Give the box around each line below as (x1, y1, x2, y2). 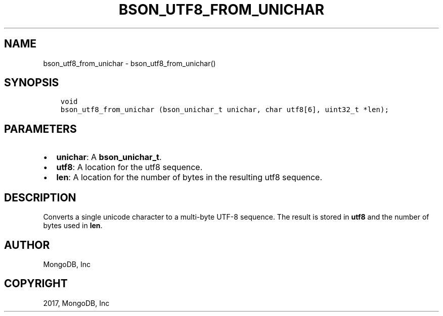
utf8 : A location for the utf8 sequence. (56, 162, 203, 173)
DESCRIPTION (4, 191, 76, 204)
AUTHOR (4, 238, 50, 251)
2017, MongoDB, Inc (43, 298, 110, 307)
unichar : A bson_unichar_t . (56, 152, 162, 163)
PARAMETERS (4, 122, 77, 135)
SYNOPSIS (4, 76, 59, 89)
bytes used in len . (43, 221, 103, 230)
